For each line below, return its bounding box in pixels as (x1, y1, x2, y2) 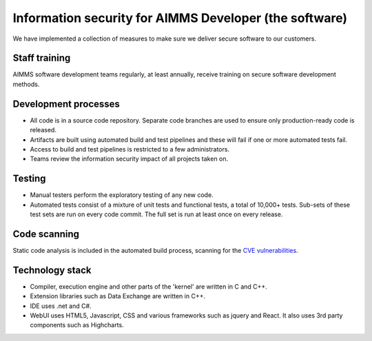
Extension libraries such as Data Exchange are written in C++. (30, 292, 206, 300)
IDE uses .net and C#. (30, 302, 92, 310)
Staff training (12, 52, 71, 64)
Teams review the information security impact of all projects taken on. (30, 155, 229, 163)
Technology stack (12, 264, 92, 276)
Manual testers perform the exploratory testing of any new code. (30, 191, 214, 199)
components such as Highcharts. (30, 321, 124, 329)
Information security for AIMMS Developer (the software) (12, 10, 348, 25)
